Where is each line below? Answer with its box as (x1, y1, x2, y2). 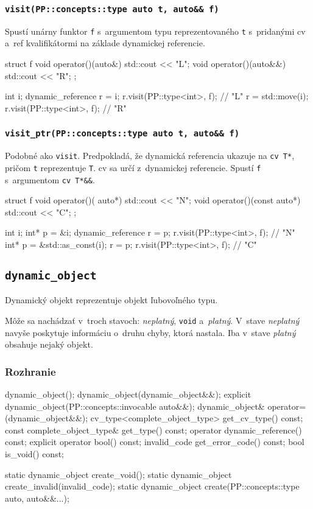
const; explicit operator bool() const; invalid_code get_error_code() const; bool (5, 435, 304, 448)
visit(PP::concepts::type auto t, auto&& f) (5, 4, 219, 14)
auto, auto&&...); (5, 491, 69, 504)
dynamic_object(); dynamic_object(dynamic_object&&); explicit (5, 387, 251, 400)
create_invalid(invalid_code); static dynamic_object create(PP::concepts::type (5, 480, 300, 493)
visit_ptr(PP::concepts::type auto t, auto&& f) (5, 128, 240, 139)
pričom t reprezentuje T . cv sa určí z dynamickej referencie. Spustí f (5, 161, 261, 174)
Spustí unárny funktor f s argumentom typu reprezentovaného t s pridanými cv (5, 24, 306, 37)
